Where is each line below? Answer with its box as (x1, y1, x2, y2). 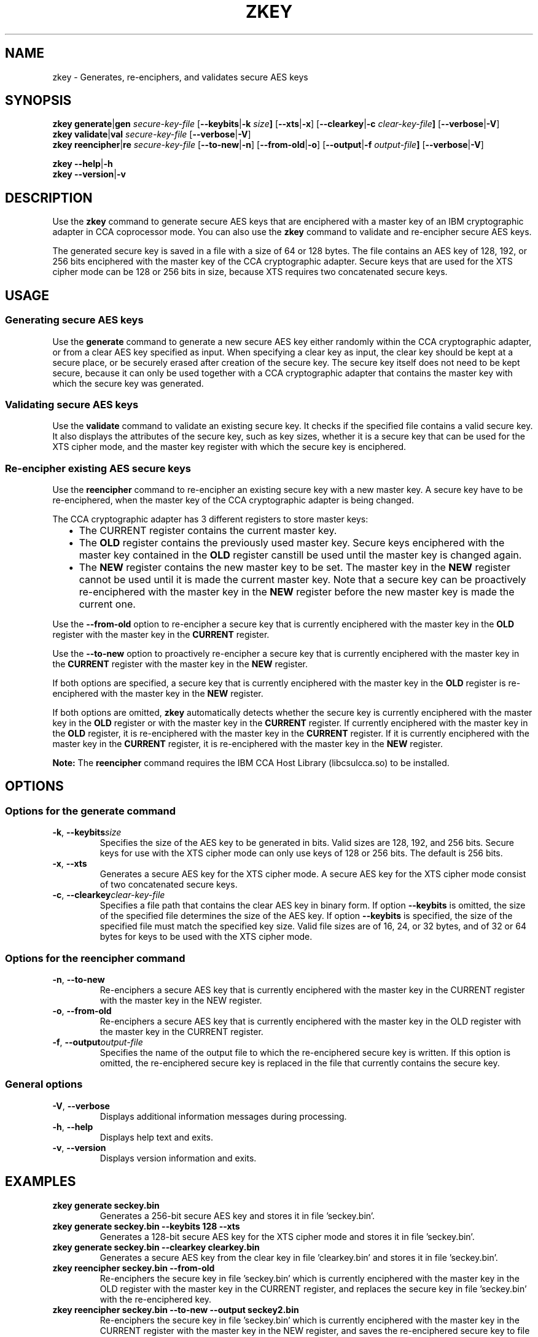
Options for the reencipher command (5, 951, 185, 964)
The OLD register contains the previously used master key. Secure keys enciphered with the (79, 537, 505, 549)
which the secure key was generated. (52, 378, 204, 389)
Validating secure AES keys (5, 398, 139, 411)
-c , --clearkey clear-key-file (52, 889, 165, 901)
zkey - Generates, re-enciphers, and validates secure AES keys (52, 71, 308, 82)
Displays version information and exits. (99, 1152, 257, 1163)
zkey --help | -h (52, 158, 113, 169)
